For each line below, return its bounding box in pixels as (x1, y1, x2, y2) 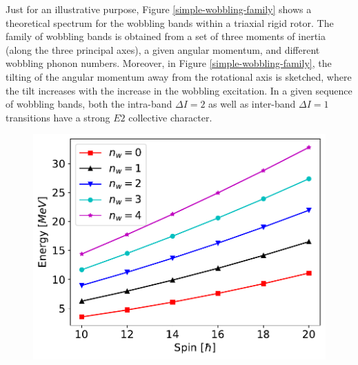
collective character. (128, 110, 212, 124)
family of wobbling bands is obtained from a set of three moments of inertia (6, 29, 326, 43)
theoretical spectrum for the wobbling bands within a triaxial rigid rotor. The (6, 15, 334, 30)
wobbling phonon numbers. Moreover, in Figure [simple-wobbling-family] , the (6, 56, 332, 70)
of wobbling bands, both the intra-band (6, 97, 172, 111)
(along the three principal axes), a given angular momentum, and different (6, 42, 320, 57)
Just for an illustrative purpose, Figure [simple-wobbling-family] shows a (6, 2, 312, 16)
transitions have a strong (6, 110, 110, 124)
